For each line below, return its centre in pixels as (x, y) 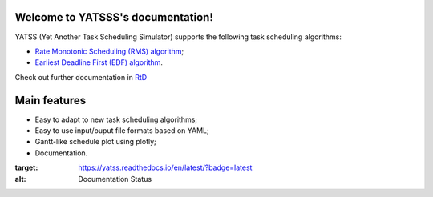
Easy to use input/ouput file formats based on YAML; (122, 130)
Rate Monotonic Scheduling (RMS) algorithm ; (109, 51)
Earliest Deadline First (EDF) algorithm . (99, 62)
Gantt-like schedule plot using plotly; (95, 142)
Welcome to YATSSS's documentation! (114, 17)
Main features (51, 100)
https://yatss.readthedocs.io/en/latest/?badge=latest (165, 167)
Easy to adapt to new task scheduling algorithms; (116, 119)
